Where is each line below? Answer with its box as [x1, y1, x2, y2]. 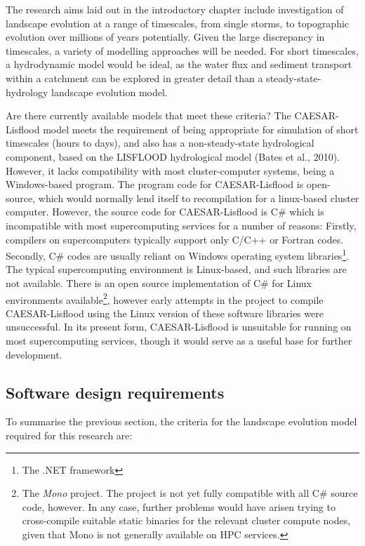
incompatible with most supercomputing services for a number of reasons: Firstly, [6, 218, 357, 232]
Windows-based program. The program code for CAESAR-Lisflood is [6, 177, 304, 192]
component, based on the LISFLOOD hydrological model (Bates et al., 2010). [6, 149, 340, 164]
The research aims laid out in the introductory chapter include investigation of [6, 2, 344, 16]
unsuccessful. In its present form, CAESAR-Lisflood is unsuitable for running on [6, 319, 352, 334]
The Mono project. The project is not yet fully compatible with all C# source [22, 486, 358, 500]
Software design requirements [6, 381, 225, 403]
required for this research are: [6, 427, 133, 442]
